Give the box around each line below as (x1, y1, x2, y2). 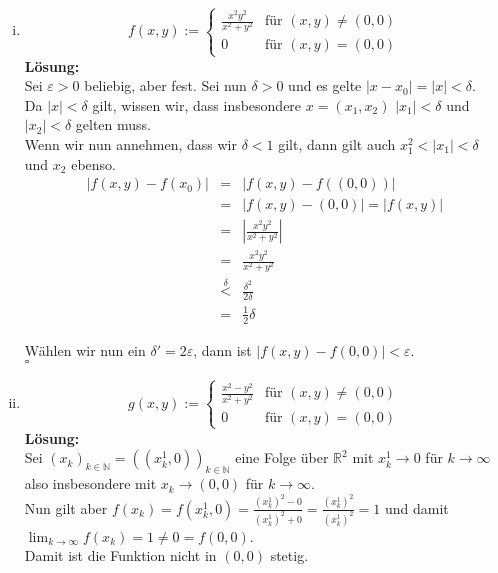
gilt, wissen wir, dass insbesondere (92, 94, 302, 115)
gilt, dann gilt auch (278, 133, 396, 154)
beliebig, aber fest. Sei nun (84, 75, 247, 96)
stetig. (270, 545, 309, 566)
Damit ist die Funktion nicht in (24, 545, 217, 566)
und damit (384, 497, 449, 518)
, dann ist (193, 339, 252, 360)
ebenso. (71, 153, 116, 174)
